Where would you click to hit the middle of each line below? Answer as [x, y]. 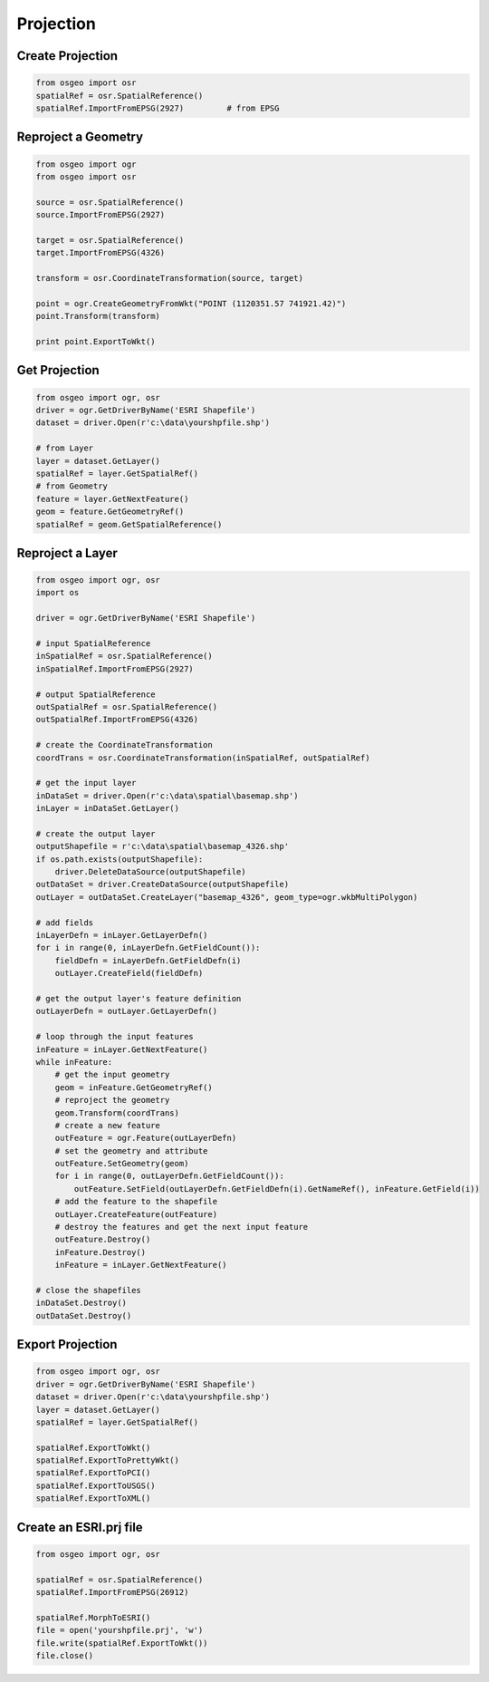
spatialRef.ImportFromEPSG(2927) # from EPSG [158, 108]
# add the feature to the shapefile [136, 1202]
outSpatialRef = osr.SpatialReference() [126, 707]
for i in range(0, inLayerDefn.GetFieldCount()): [148, 948]
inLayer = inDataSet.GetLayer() [108, 808]
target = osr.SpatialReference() [110, 240]
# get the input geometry [112, 1075]
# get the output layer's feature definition [139, 998]
